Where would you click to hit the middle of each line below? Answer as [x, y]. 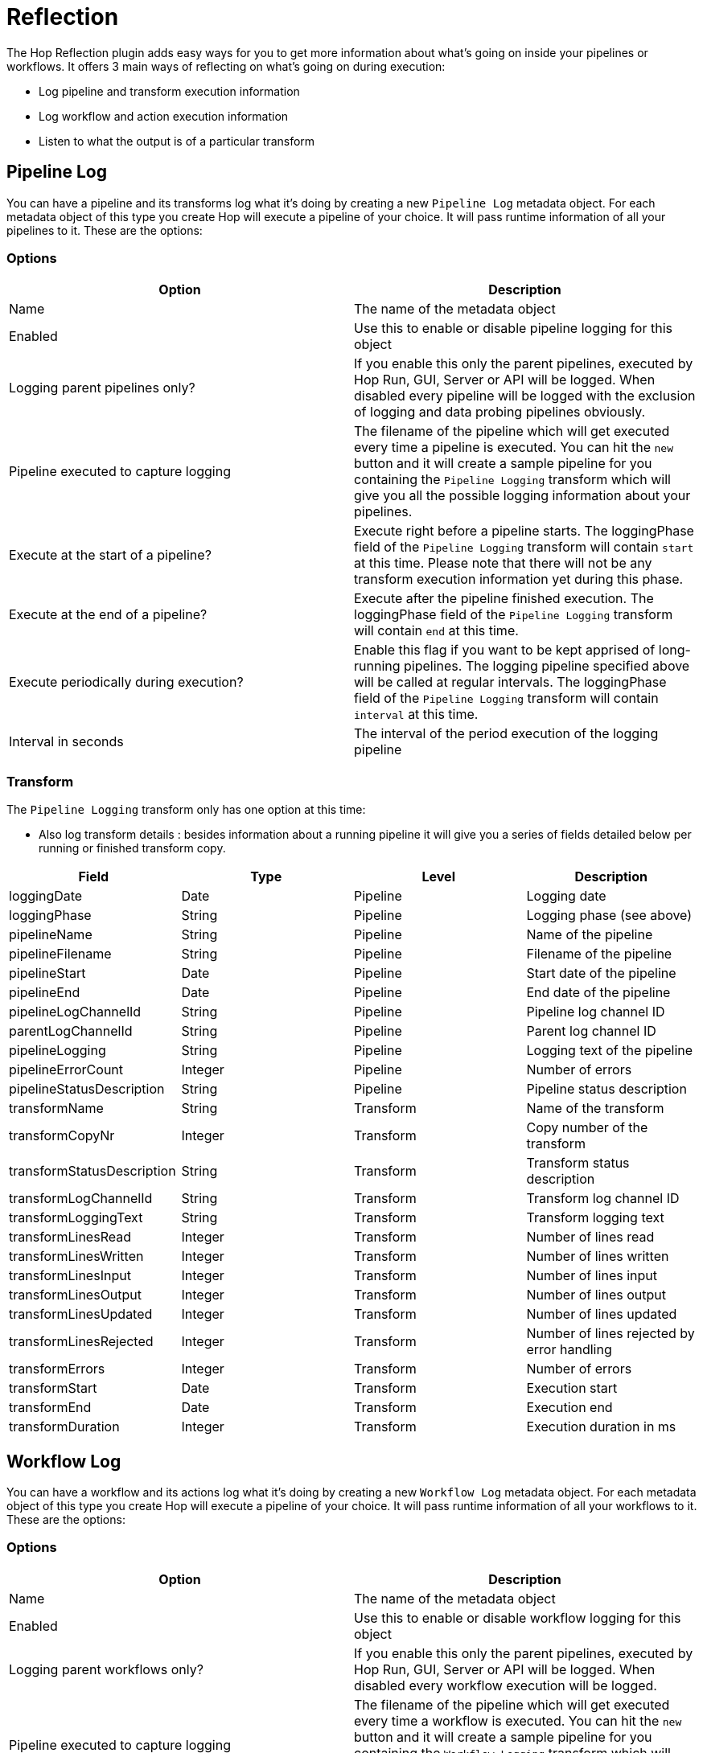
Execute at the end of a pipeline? [108, 615]
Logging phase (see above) [609, 916]
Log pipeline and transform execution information [169, 91]
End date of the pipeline [598, 993]
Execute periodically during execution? [126, 682]
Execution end [569, 1408]
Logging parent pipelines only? [102, 388]
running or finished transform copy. [132, 848]
